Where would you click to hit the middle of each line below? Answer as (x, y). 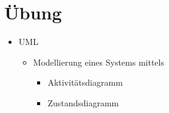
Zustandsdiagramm (83, 102)
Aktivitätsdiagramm (85, 82)
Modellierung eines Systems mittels (98, 62)
